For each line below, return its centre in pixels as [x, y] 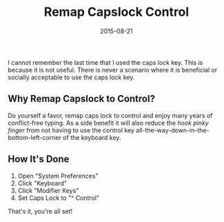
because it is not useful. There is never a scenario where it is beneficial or [113, 70]
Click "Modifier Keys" [48, 190]
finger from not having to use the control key [71, 130]
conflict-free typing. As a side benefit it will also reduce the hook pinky [108, 123]
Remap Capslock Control [116, 12]
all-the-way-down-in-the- [173, 130]
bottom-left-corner [34, 137]
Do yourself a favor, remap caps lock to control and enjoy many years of [110, 115]
